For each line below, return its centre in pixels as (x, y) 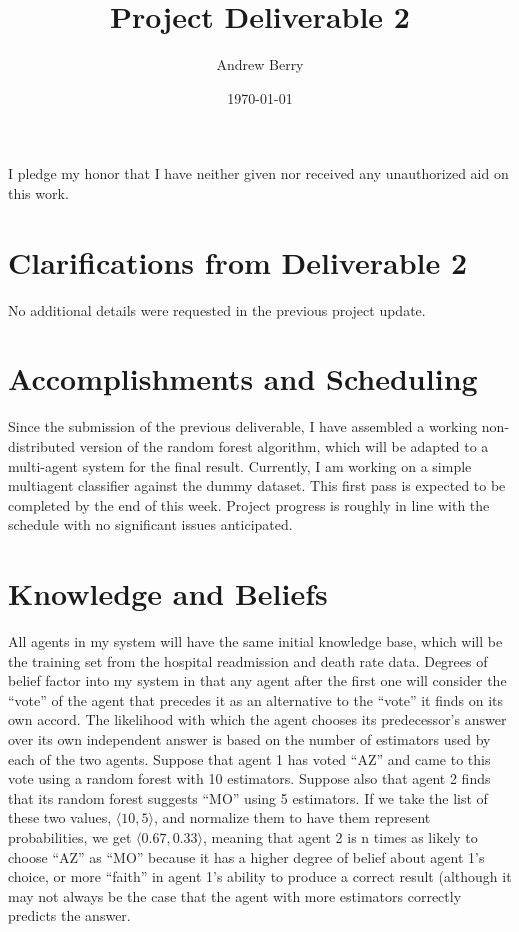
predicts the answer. (69, 915)
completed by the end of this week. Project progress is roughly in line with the (249, 504)
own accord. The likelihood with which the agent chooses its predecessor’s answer (257, 719)
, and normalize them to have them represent (292, 817)
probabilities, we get (70, 836)
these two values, (60, 817)
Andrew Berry (260, 64)
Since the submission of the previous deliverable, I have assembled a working (243, 426)
